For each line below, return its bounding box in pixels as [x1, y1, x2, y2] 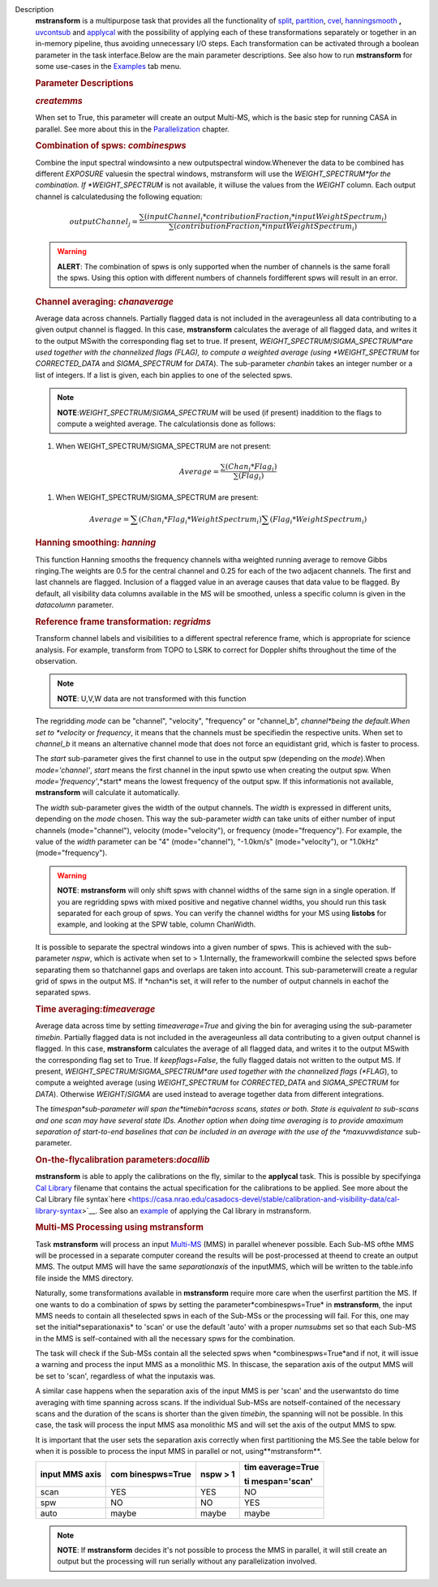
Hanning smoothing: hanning [35, 537, 157, 548]
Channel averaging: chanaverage [35, 296, 174, 308]
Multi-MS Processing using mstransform [35, 1222, 204, 1233]
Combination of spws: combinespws [35, 140, 187, 152]
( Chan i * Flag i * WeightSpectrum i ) [138, 514, 263, 526]
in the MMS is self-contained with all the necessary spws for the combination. [35, 1333, 296, 1343]
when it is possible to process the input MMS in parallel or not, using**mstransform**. [35, 1447, 322, 1456]
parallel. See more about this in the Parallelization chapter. [35, 124, 230, 134]
